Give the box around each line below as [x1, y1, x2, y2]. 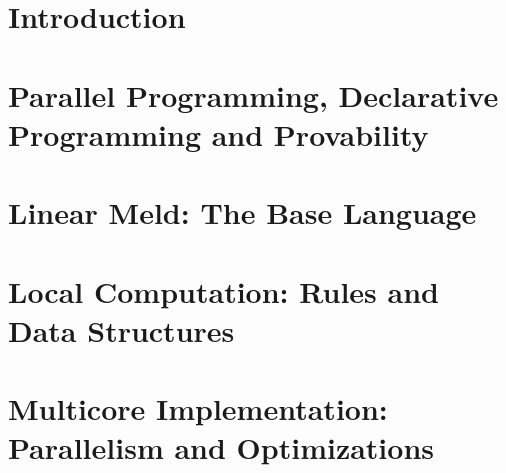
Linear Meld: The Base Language [8, 192, 477, 233]
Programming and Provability [8, 113, 429, 154]
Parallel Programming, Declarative [8, 74, 499, 115]
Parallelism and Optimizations [8, 427, 434, 468]
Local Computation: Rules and [8, 270, 439, 311]
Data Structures [8, 309, 235, 350]
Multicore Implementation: [8, 388, 388, 429]
